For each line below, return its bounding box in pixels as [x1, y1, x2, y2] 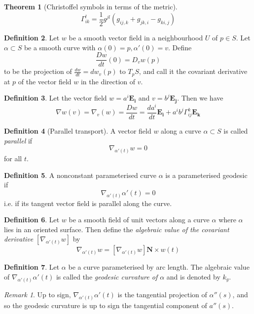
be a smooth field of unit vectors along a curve [69, 214, 210, 225]
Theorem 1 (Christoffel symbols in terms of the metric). [4, 1, 178, 11]
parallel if [4, 135, 33, 145]
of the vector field [18, 76, 72, 86]
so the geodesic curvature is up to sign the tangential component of [4, 300, 207, 310]
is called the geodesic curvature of [56, 272, 158, 282]
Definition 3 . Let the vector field [4, 93, 107, 103]
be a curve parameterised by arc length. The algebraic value [68, 262, 250, 272]
